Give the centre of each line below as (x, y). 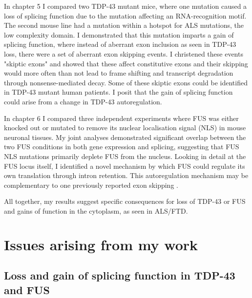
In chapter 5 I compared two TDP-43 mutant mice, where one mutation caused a (126, 6)
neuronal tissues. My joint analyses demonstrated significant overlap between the (125, 137)
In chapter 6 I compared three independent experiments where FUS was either (121, 118)
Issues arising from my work (101, 244)
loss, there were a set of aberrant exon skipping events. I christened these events (124, 53)
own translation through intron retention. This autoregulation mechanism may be (126, 175)
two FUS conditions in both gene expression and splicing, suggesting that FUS (122, 147)
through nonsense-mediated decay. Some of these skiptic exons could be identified (126, 82)
